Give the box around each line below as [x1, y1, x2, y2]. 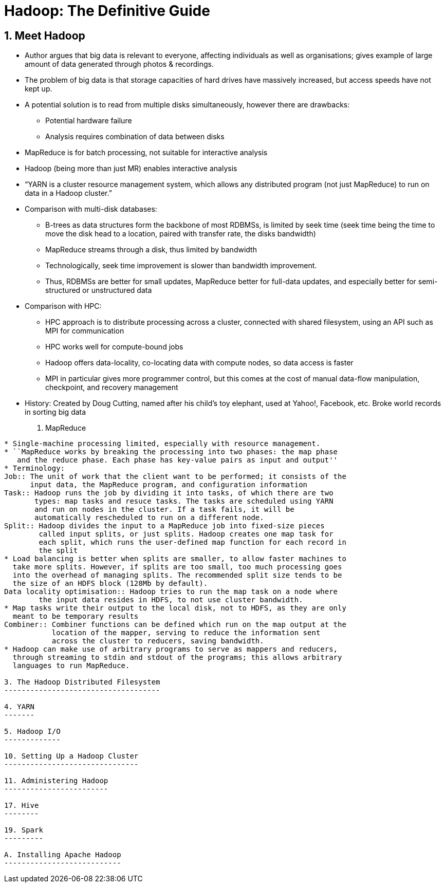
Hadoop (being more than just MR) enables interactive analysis [25, 164, 237, 173]
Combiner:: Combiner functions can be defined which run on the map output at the [4, 620, 346, 629]
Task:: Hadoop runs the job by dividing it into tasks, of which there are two [4, 489, 333, 497]
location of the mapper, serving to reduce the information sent [51, 629, 321, 637]
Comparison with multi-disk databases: [25, 205, 157, 214]
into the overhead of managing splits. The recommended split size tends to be [12, 571, 342, 580]
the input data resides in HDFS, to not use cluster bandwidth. [39, 596, 303, 604]
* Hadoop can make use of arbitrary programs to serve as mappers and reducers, [4, 645, 338, 654]
